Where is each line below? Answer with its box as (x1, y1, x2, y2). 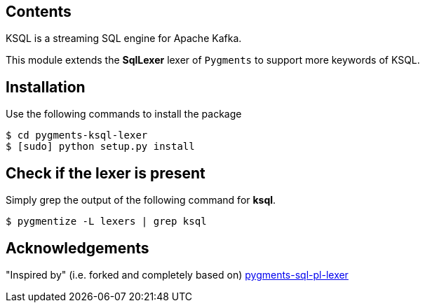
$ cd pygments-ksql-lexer (6, 129, 148, 141)
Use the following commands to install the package (6, 108, 242, 120)
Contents (6, 3, 72, 20)
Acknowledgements (6, 239, 149, 257)
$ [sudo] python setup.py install (6, 141, 195, 153)
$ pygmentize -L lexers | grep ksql (6, 216, 207, 227)
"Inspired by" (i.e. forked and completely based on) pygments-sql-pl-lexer (6, 268, 349, 281)
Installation (6, 78, 86, 96)
